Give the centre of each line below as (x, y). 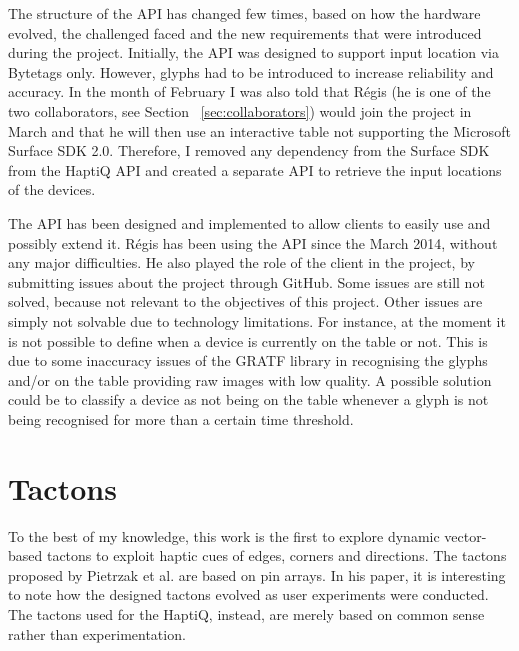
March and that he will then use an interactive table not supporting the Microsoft (259, 130)
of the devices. (52, 189)
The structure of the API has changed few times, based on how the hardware (244, 13)
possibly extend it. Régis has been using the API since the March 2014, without (253, 242)
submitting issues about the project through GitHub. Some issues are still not (246, 281)
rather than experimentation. (97, 633)
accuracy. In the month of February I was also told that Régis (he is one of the (249, 91)
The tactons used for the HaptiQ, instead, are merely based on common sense (246, 613)
